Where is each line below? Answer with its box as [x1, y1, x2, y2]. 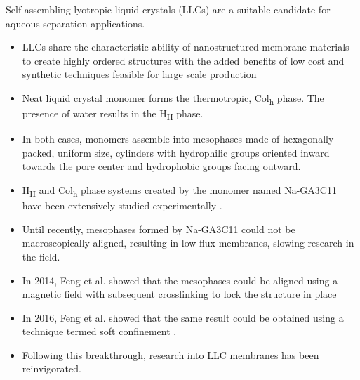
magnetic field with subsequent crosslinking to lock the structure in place [22, 287, 337, 301]
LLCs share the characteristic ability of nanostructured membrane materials [22, 39, 349, 54]
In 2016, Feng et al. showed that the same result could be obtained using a [22, 310, 344, 325]
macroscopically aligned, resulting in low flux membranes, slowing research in [22, 235, 354, 250]
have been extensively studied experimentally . [22, 198, 222, 213]
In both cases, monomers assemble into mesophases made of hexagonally [22, 131, 334, 146]
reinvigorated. [22, 361, 81, 376]
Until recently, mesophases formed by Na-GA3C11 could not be [22, 221, 295, 236]
